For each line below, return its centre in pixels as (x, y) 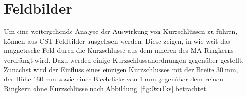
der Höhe (18, 79)
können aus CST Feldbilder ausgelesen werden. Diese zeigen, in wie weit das (117, 40)
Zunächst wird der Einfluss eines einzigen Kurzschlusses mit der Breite (109, 69)
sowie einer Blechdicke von (98, 79)
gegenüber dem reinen (191, 79)
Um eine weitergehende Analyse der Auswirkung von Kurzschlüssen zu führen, (121, 31)
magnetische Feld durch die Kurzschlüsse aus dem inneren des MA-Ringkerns (119, 50)
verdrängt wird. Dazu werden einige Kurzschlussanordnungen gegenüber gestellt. (124, 59)
